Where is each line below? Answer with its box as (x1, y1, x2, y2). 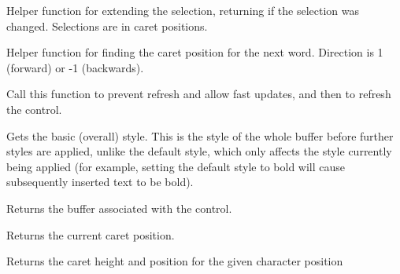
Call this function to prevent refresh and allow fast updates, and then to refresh (6, 86, 391, 102)
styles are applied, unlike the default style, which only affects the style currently (6, 143, 392, 159)
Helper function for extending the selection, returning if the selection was (6, 2, 360, 18)
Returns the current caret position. (6, 226, 175, 243)
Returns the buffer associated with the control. (6, 199, 232, 216)
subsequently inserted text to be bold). (6, 174, 194, 190)
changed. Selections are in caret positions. (6, 17, 208, 34)
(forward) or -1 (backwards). (6, 59, 144, 75)
